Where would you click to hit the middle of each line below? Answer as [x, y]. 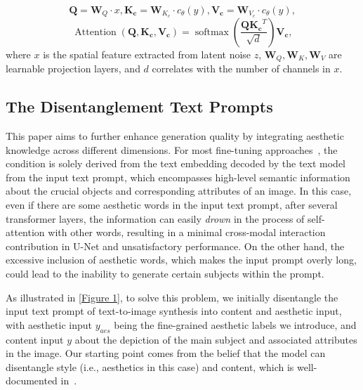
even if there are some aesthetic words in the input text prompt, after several [172, 205]
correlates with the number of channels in [241, 69]
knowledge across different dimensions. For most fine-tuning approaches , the [172, 149]
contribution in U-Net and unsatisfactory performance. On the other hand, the [175, 246]
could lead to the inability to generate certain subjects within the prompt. [165, 274]
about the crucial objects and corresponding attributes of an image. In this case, [179, 191]
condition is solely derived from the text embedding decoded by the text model [176, 163]
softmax [212, 32]
